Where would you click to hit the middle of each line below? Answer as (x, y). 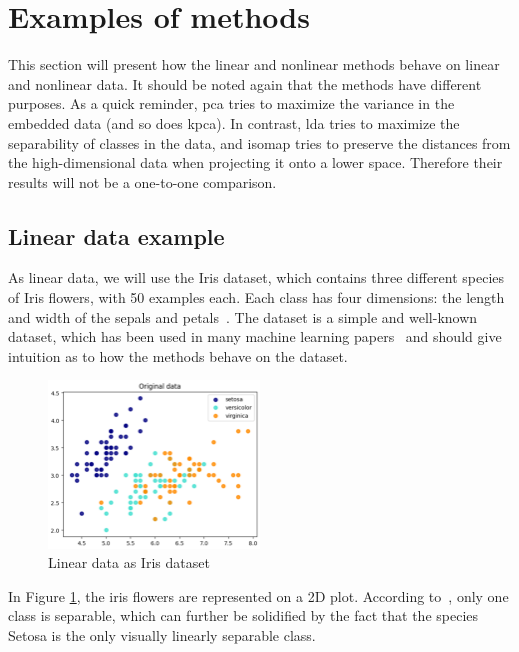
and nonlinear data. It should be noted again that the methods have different (245, 83)
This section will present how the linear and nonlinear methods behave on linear (254, 64)
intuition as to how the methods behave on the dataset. (178, 355)
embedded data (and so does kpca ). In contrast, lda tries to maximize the (234, 122)
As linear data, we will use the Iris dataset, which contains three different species (256, 277)
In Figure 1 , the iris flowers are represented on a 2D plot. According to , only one (258, 595)
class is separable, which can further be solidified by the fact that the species (243, 615)
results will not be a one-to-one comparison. (142, 181)
